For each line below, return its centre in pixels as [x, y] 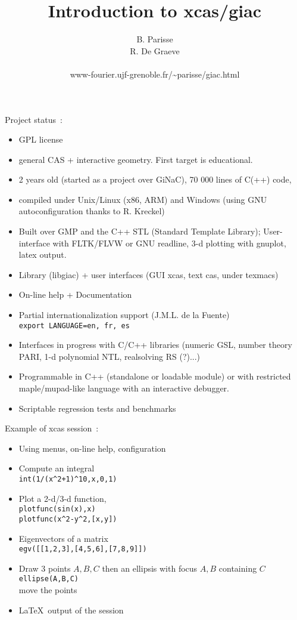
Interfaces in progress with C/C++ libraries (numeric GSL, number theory [155, 345]
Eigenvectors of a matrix [63, 538]
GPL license [41, 139]
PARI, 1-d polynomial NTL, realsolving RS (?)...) [110, 356]
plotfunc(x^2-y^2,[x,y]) [68, 519]
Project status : [34, 119]
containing [238, 568]
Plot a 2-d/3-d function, [62, 498]
